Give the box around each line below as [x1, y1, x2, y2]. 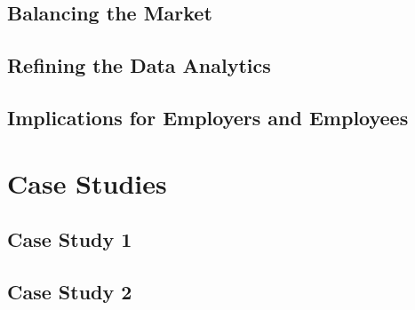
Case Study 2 [7, 277, 132, 305]
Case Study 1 [7, 226, 132, 253]
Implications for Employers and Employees [7, 103, 409, 131]
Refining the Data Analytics [7, 52, 271, 79]
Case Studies [7, 164, 167, 201]
